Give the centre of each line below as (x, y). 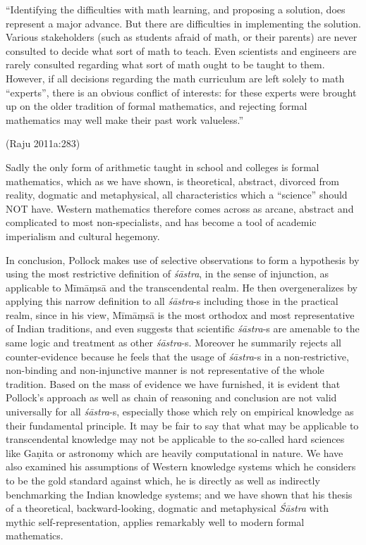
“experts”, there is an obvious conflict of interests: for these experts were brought (181, 92)
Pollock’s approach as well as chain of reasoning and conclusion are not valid (171, 397)
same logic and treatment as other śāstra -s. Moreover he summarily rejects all (173, 343)
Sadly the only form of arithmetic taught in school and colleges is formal (163, 167)
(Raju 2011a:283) (43, 143)
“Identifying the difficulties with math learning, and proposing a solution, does (176, 9)
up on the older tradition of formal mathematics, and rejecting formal (157, 106)
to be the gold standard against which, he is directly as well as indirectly (163, 480)
